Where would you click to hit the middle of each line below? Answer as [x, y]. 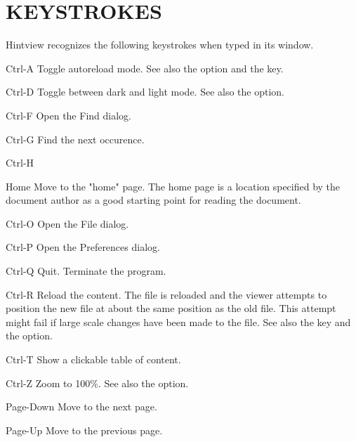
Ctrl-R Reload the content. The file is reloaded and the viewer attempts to [166, 294]
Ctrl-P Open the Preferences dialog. [83, 247]
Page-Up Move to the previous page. [84, 430]
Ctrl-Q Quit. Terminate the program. [86, 271]
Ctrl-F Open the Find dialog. [68, 115]
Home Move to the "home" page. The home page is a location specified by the [173, 186]
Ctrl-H [20, 163]
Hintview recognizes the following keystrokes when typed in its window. [160, 45]
